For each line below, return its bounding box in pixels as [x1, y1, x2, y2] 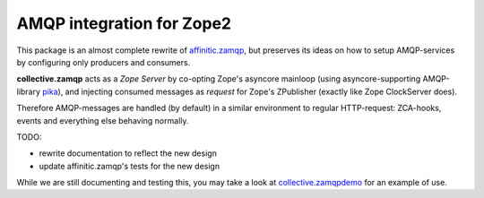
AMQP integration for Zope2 [16, 13, 232, 33]
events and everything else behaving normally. [16, 115, 189, 125]
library [16, 86, 40, 97]
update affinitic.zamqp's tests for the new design [39, 160, 220, 171]
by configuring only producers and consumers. [16, 56, 191, 67]
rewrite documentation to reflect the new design [39, 148, 217, 159]
